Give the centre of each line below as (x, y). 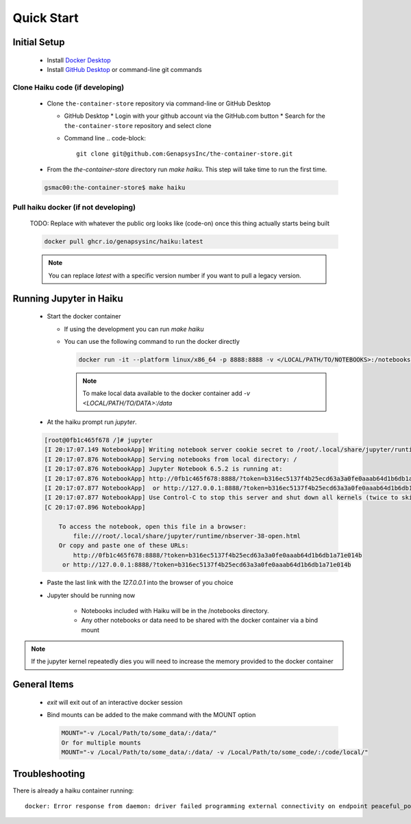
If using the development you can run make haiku (134, 329)
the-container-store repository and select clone (138, 125)
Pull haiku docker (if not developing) (74, 208)
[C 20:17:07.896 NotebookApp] (95, 507)
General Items (43, 685)
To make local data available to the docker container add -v (166, 393)
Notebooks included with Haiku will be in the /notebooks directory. (175, 610)
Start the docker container (84, 316)
